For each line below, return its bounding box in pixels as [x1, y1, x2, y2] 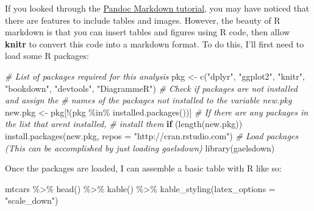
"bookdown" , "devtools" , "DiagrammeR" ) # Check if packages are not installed [5, 81, 298, 94]
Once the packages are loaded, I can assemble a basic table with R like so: [5, 162, 282, 175]
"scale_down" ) [5, 194, 59, 207]
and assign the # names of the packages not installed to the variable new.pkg [5, 94, 292, 106]
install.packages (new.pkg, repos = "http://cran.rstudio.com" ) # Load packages [5, 129, 298, 142]
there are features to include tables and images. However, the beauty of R [5, 13, 280, 26]
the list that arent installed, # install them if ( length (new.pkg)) [5, 117, 243, 130]
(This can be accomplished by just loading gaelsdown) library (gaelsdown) [5, 141, 275, 154]
